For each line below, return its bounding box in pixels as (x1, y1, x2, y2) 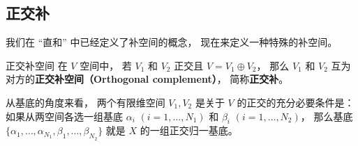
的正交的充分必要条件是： (237, 95, 355, 109)
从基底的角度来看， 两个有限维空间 (6, 95, 165, 109)
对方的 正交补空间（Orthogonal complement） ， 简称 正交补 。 (6, 72, 289, 86)
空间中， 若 (80, 58, 132, 72)
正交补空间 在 (6, 58, 68, 72)
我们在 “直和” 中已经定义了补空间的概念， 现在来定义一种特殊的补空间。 (6, 35, 338, 49)
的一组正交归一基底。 (140, 123, 238, 138)
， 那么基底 (300, 108, 353, 123)
